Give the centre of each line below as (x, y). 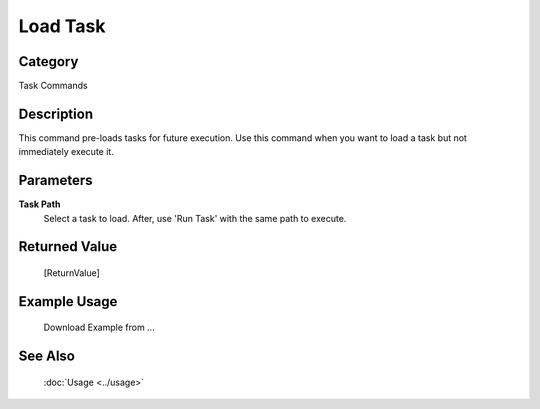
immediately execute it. (66, 152)
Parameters (55, 180)
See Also (46, 356)
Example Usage (68, 301)
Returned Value (68, 246)
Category (48, 61)
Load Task (62, 26)
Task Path (39, 204)
